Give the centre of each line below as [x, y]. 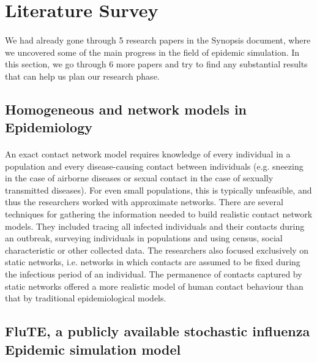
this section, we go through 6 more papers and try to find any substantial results [156, 64]
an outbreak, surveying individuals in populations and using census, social [144, 238]
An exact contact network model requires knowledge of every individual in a [148, 154]
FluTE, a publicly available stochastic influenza [158, 331]
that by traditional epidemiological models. [86, 298]
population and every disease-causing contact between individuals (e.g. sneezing [154, 166]
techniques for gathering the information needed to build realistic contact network [159, 214]
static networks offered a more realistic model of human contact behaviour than [154, 286]
